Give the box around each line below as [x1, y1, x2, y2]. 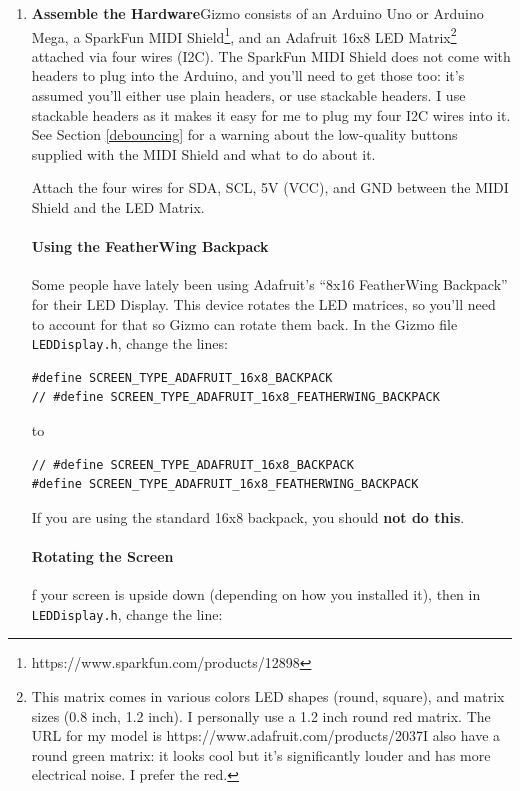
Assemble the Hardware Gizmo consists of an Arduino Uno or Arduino [31, 3, 484, 23]
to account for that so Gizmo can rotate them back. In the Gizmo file [31, 313, 458, 334]
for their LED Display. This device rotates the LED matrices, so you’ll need [31, 293, 496, 314]
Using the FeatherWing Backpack [31, 236, 269, 257]
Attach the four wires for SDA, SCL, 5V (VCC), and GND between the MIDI [31, 177, 509, 198]
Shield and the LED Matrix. [31, 197, 205, 217]
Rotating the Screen [31, 545, 174, 566]
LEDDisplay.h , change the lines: [31, 333, 228, 354]
